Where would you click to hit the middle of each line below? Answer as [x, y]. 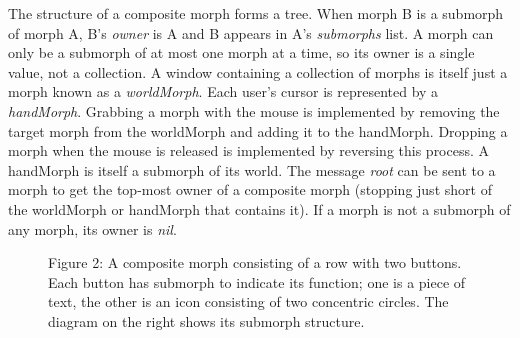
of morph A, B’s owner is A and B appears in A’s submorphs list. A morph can [251, 32]
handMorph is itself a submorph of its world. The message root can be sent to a [252, 169]
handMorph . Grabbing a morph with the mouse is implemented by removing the [254, 110]
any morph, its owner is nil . [92, 228]
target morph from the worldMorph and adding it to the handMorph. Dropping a [258, 130]
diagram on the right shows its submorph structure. [206, 320]
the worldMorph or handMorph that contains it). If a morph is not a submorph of [259, 208]
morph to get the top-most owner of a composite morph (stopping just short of [250, 189]
